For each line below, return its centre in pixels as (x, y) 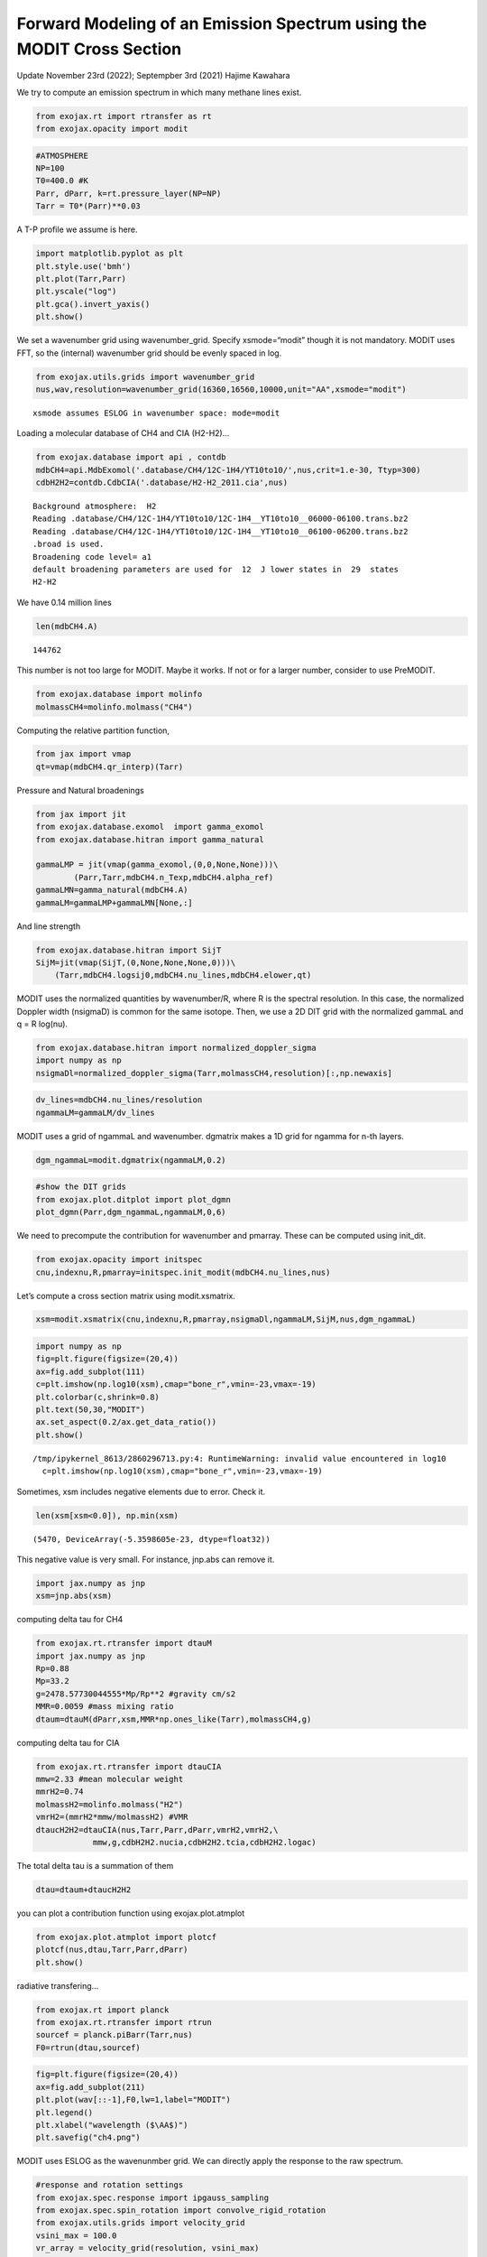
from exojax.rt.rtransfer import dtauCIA (129, 1766)
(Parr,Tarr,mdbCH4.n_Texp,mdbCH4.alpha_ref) (174, 877)
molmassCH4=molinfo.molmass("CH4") (114, 707)
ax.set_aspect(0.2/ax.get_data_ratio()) (126, 1422)
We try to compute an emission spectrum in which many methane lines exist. (159, 92)
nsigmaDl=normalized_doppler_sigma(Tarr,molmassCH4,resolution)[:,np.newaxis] (214, 1073)
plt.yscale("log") (76, 292)
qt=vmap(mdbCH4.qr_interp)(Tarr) (110, 766)
